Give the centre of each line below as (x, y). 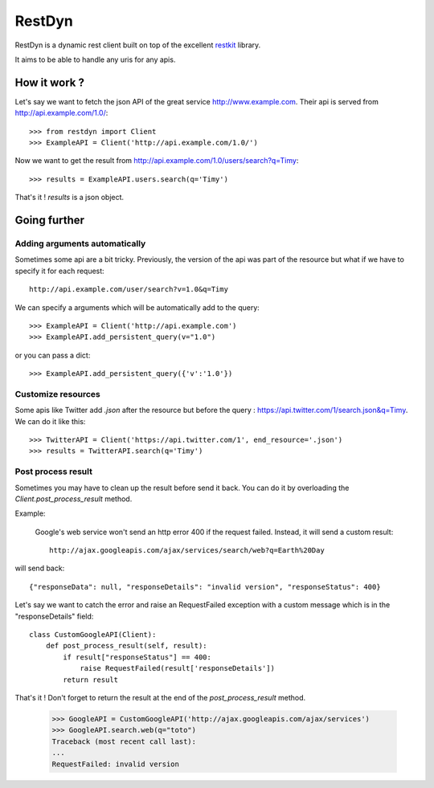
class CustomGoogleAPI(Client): (93, 635)
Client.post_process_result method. (74, 499)
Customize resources (57, 394)
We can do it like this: (50, 421)
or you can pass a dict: (53, 355)
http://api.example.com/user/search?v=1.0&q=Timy (129, 290)
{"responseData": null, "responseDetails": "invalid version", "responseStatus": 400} (205, 587)
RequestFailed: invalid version (116, 764)
